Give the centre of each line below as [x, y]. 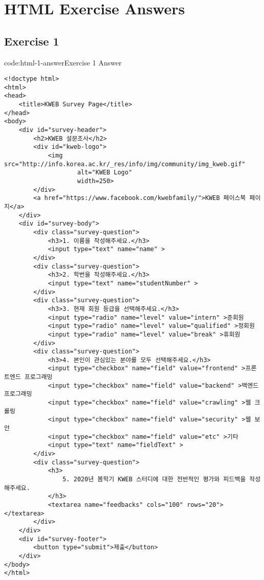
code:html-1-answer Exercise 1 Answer [63, 62]
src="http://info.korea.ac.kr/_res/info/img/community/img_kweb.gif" [125, 164]
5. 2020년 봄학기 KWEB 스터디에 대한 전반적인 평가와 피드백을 [154, 479]
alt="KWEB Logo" [105, 173]
